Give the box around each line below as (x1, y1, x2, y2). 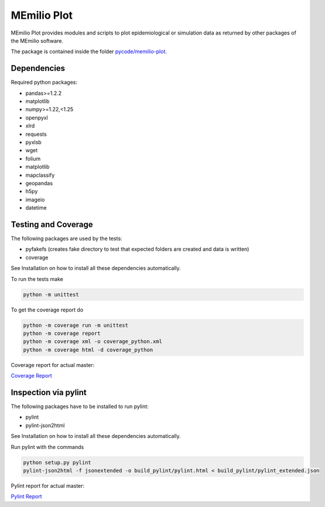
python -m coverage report (23, 330, 101, 337)
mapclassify (25, 172, 55, 179)
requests (25, 131, 47, 138)
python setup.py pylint (23, 459, 92, 465)
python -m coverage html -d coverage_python (23, 346, 153, 353)
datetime (25, 204, 47, 211)
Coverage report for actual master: (11, 361, 95, 368)
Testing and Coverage (11, 220, 93, 229)
